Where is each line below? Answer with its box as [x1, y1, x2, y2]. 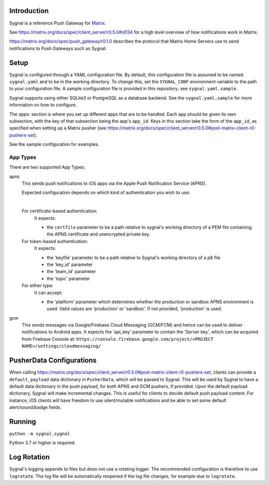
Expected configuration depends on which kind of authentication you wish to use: [21, 189, 190, 195]
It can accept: [34, 290, 62, 296]
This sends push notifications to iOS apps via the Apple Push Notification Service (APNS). [21, 180, 207, 186]
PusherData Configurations [9, 356, 97, 365]
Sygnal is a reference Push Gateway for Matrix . [9, 20, 106, 26]
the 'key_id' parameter [46, 261, 93, 268]
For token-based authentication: [21, 238, 88, 244]
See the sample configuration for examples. [9, 141, 99, 147]
